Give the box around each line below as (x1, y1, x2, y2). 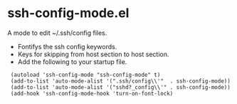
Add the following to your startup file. (17, 57, 127, 66)
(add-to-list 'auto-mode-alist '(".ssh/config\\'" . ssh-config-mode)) (10, 77, 231, 85)
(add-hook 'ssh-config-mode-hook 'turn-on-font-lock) (10, 90, 174, 97)
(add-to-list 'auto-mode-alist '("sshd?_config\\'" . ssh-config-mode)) (10, 83, 231, 90)
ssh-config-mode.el (7, 5, 130, 21)
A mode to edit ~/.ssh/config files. (7, 28, 107, 37)
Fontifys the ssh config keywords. (17, 42, 117, 51)
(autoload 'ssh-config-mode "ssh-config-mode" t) (10, 71, 161, 78)
